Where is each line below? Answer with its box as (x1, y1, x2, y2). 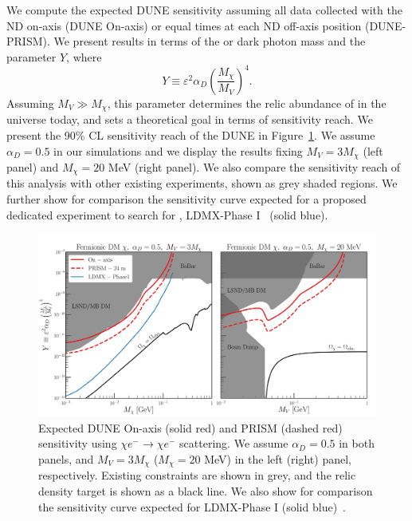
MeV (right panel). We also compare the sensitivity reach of (108, 158, 401, 175)
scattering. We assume (179, 435, 288, 452)
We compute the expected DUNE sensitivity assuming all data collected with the (6, 2, 402, 18)
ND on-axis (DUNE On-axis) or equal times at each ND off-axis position (6, 17, 362, 34)
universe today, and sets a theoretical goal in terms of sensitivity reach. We (6, 111, 373, 128)
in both (339, 435, 375, 452)
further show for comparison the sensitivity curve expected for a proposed (6, 191, 367, 207)
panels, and (38, 450, 94, 467)
